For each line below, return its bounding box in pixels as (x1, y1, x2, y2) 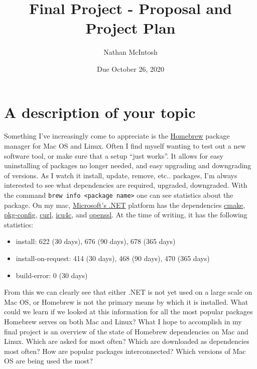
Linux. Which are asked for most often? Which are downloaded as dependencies (4, 336, 249, 346)
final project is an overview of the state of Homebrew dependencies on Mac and (4, 326, 248, 336)
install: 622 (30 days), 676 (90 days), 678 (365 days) (16, 236, 176, 247)
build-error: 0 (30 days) (16, 270, 88, 280)
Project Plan (85, 18, 176, 38)
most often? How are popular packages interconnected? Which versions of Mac (4, 345, 246, 356)
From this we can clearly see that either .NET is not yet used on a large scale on (4, 287, 252, 297)
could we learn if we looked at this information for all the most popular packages (4, 306, 253, 317)
